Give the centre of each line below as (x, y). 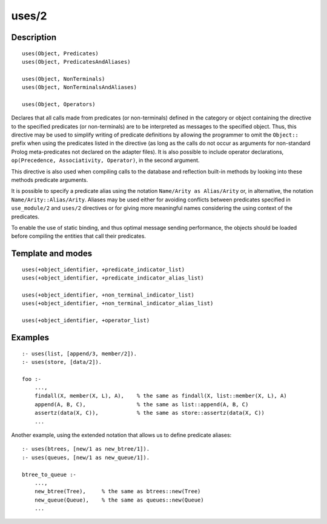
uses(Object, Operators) (59, 104)
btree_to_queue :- (49, 474)
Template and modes (52, 254)
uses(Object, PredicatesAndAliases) (76, 62)
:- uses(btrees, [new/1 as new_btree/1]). (86, 449)
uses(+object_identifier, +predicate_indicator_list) (103, 269)
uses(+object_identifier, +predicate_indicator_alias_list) (113, 278)
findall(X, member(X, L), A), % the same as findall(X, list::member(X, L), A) (160, 396)
